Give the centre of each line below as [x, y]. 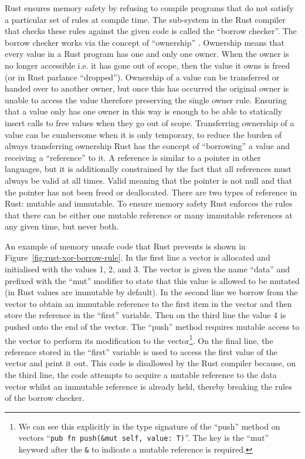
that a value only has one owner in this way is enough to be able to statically [144, 111]
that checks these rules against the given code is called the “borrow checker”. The [151, 31]
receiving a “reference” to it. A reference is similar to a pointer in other [133, 157]
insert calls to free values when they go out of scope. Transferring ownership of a [150, 122]
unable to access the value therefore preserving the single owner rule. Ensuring [146, 99]
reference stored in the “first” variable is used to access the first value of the [141, 351]
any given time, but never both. [62, 226]
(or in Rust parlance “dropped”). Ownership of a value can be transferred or [142, 77]
